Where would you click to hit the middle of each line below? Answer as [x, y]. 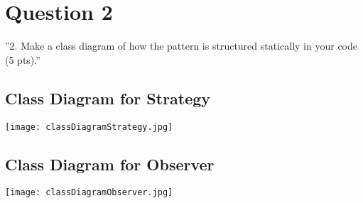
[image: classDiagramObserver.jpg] [89, 193]
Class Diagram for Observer [110, 164]
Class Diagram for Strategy [108, 98]
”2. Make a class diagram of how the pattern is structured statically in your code [181, 46]
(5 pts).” [23, 59]
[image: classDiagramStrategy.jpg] [89, 127]
